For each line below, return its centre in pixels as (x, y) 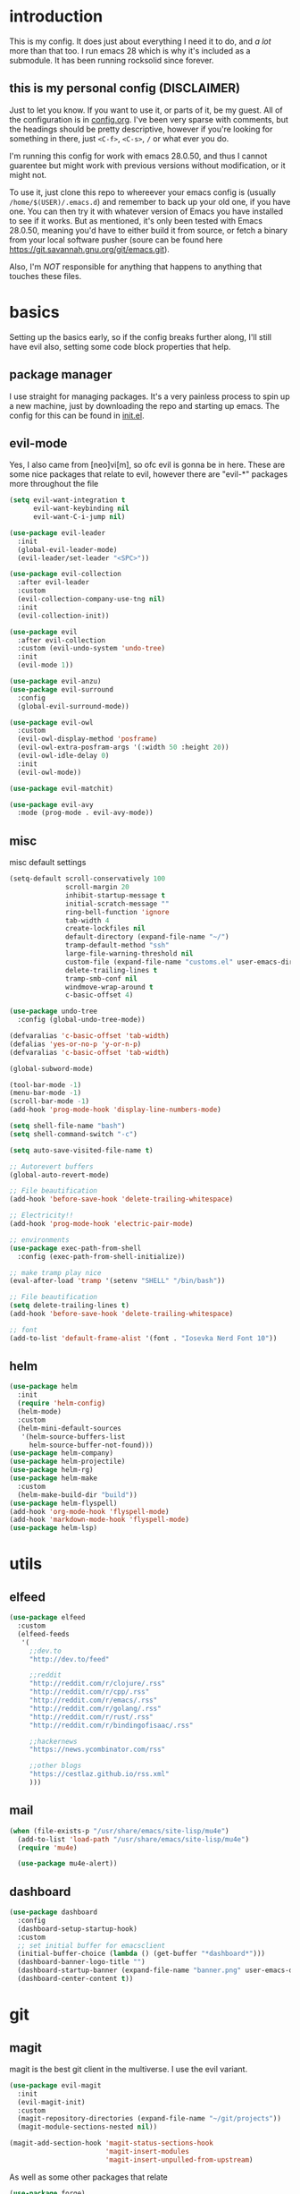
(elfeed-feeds (43, 1634)
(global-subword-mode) (51, 1068)
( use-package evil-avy (51, 804)
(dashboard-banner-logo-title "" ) (81, 1962)
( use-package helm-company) (62, 1453)
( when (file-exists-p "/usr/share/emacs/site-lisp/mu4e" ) (119, 1831)
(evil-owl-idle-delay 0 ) (63, 756)
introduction (56, 17)
